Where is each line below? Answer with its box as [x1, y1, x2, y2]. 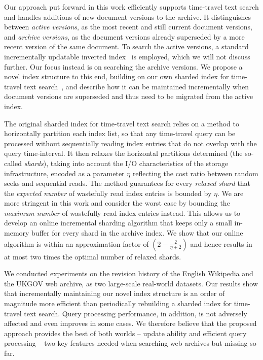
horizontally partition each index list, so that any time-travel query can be [4, 128, 236, 139]
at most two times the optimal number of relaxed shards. [4, 251, 181, 261]
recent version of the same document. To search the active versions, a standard [4, 41, 249, 52]
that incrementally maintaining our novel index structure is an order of [4, 288, 225, 299]
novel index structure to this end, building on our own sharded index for [4, 71, 229, 82]
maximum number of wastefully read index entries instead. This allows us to [4, 207, 241, 218]
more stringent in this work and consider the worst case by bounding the [4, 198, 230, 208]
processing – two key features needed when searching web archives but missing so [4, 338, 256, 348]
